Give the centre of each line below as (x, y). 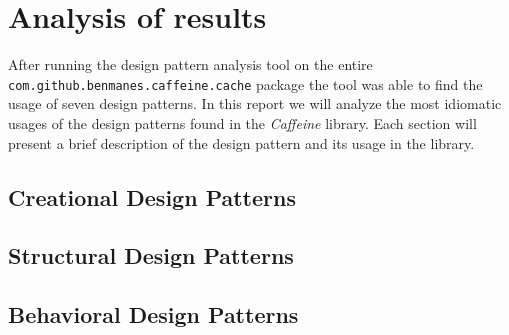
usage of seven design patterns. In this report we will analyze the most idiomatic (255, 103)
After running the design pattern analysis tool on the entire (190, 64)
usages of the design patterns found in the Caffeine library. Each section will (242, 122)
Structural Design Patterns (151, 255)
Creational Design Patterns (152, 196)
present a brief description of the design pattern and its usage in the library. (241, 142)
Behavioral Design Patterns (153, 314)
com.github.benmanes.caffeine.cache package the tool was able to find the (245, 83)
